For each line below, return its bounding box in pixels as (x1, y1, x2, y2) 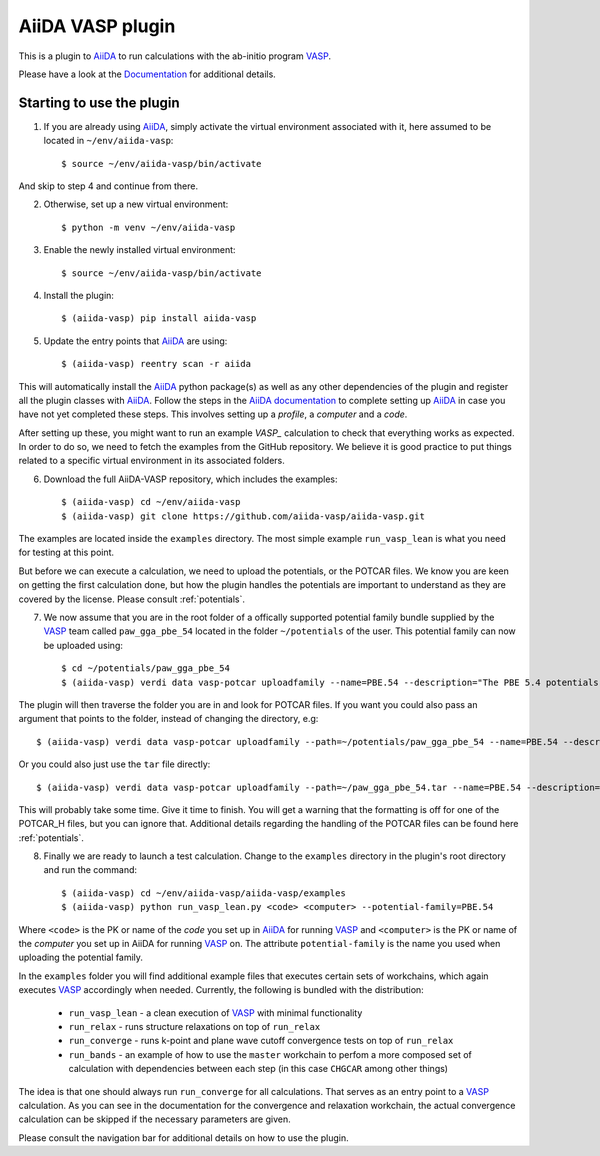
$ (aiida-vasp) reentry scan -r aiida (61, 358, 252, 370)
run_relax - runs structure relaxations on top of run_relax (68, 1020, 321, 1032)
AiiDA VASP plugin (18, 15, 176, 37)
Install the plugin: (43, 289, 115, 301)
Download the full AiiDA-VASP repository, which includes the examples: (43, 473, 339, 485)
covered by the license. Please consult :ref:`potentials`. (18, 593, 245, 605)
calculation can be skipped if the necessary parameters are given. (18, 1113, 292, 1125)
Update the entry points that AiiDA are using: (43, 335, 228, 347)
